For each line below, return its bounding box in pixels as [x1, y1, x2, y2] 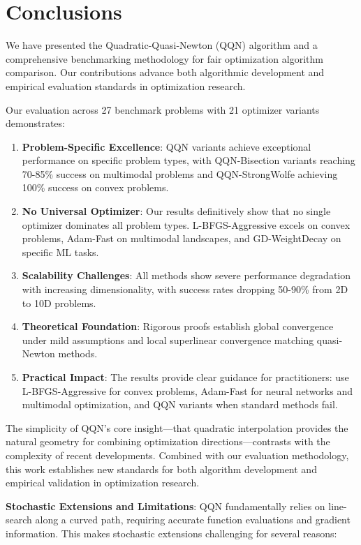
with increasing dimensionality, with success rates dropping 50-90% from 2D [22, 282, 348, 297]
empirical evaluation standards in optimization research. [6, 78, 246, 93]
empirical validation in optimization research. [6, 475, 200, 490]
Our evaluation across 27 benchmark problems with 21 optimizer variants [6, 102, 320, 117]
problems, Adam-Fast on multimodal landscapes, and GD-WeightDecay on [22, 231, 341, 246]
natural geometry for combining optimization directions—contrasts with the [6, 434, 330, 449]
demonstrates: [6, 116, 65, 130]
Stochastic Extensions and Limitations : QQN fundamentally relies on [6, 498, 325, 513]
